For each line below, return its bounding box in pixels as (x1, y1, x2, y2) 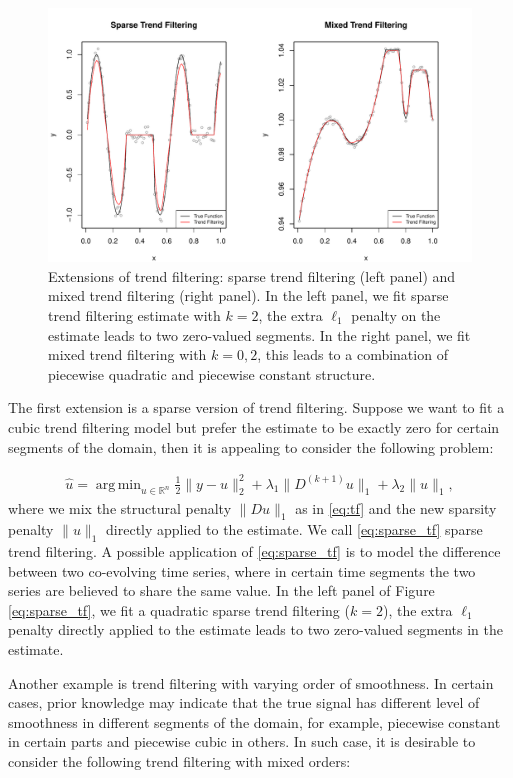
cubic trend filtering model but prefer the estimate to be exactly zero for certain (8, 416, 500, 437)
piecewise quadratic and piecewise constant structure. (48, 363, 376, 384)
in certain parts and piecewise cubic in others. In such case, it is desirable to (8, 731, 476, 752)
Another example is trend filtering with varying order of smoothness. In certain (8, 672, 494, 693)
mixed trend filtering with (48, 344, 207, 365)
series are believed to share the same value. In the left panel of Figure (8, 580, 435, 601)
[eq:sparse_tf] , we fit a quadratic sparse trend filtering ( (8, 599, 350, 620)
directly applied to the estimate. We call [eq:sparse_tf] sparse (106, 519, 483, 540)
